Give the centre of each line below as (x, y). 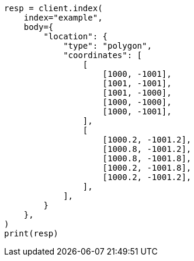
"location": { (76, 36)
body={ (39, 27)
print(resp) (31, 233)
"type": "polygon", (108, 46)
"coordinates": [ (103, 55)
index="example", (63, 18)
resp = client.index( (53, 8)
